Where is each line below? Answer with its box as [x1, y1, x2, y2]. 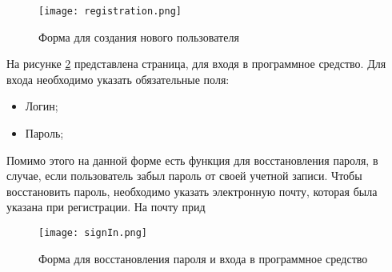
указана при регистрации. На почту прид [6, 198, 206, 215]
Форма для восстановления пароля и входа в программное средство [38, 250, 368, 266]
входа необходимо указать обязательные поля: [6, 70, 230, 87]
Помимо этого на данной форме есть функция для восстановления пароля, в [6, 151, 378, 168]
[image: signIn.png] [38, 227, 148, 238]
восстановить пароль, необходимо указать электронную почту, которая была [6, 182, 378, 199]
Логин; [25, 98, 58, 114]
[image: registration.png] [38, 6, 182, 17]
